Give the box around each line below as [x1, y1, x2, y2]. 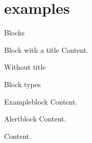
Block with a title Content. [4, 44, 89, 55]
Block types [4, 78, 41, 89]
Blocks [4, 27, 25, 38]
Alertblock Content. [4, 113, 66, 124]
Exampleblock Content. [4, 96, 78, 107]
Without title [4, 62, 46, 72]
